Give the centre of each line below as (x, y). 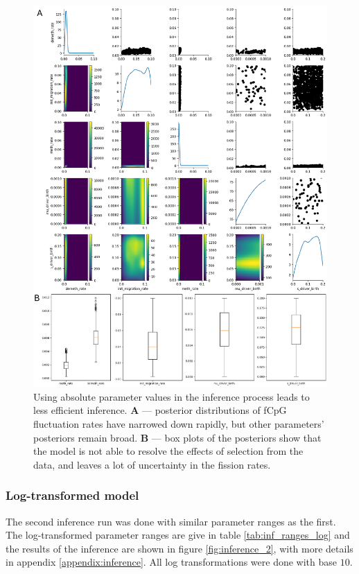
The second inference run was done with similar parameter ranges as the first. (171, 521)
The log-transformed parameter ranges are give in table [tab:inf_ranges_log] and (178, 535)
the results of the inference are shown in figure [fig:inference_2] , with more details (179, 548)
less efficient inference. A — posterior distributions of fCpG (160, 410)
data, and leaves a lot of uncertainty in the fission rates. (152, 464)
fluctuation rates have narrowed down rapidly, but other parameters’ (179, 424)
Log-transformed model (72, 495)
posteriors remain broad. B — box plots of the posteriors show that (177, 437)
